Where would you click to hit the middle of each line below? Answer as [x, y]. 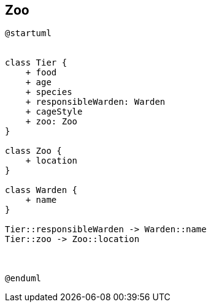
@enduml [23, 279]
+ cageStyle [54, 112]
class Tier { [36, 63]
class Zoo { [33, 151]
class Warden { [41, 190]
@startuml [28, 33]
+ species [49, 92]
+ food [41, 73]
